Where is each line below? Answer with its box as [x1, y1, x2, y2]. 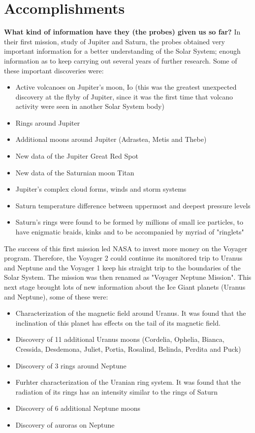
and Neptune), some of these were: [4, 291, 108, 301]
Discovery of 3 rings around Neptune [15, 360, 127, 370]
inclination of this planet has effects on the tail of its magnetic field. [15, 317, 221, 328]
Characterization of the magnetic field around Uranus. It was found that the [15, 308, 246, 318]
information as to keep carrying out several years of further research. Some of [4, 55, 237, 66]
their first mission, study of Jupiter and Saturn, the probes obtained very [4, 36, 225, 46]
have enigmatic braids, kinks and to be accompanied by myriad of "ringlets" [15, 227, 244, 237]
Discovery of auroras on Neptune [15, 419, 115, 430]
